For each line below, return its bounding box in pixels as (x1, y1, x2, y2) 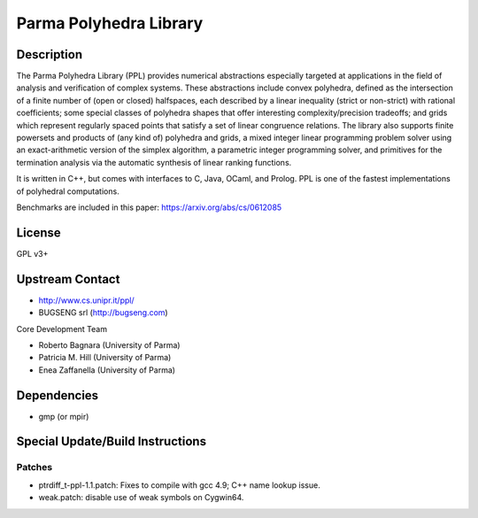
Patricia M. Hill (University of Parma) (38, 352, 172, 363)
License (16, 225, 61, 240)
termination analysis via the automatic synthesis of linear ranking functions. (16, 157, 292, 167)
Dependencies (16, 388, 99, 403)
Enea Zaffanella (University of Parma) (38, 364, 176, 375)
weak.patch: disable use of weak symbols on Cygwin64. (38, 492, 244, 503)
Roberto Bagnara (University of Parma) (38, 339, 181, 350)
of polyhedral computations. (16, 186, 119, 197)
